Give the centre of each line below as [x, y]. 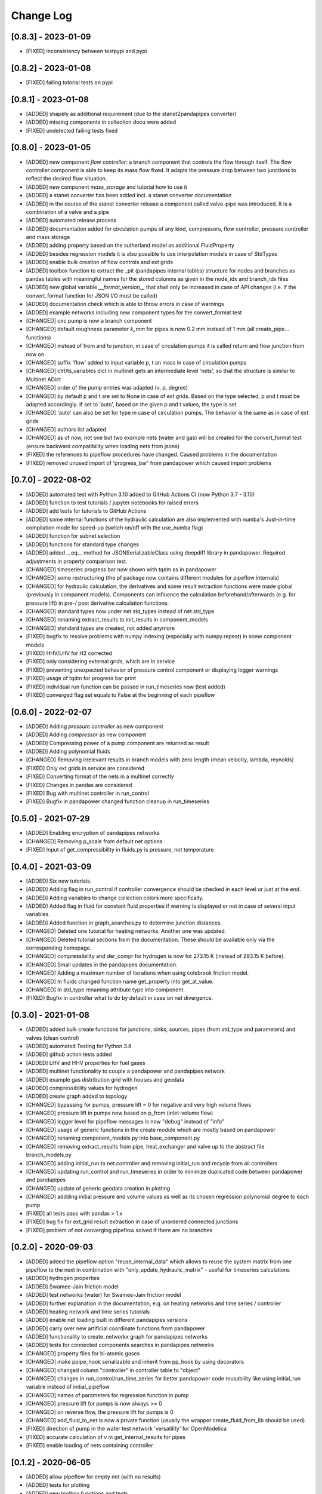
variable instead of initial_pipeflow [68, 1387]
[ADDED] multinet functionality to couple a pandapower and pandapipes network [126, 1071]
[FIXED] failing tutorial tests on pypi [69, 82]
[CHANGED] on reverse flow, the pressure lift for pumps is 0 [100, 1412]
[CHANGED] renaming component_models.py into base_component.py [113, 1138]
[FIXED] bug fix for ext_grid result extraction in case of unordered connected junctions [132, 1221]
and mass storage [48, 237]
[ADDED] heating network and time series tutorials [88, 1311]
